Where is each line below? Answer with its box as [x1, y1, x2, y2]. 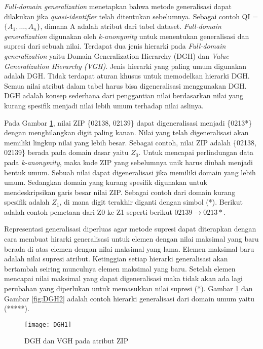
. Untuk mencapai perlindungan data [138, 147, 253, 158]
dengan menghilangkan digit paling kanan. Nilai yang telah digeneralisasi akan [4, 127, 249, 138]
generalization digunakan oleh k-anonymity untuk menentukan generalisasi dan [4, 30, 249, 41]
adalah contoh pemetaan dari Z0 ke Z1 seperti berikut [4, 206, 172, 217]
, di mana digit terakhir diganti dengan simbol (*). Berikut [59, 197, 243, 207]
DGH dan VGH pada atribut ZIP [24, 335, 129, 346]
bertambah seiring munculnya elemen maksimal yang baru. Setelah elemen [4, 263, 236, 274]
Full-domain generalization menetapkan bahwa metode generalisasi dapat [4, 1, 232, 11]
